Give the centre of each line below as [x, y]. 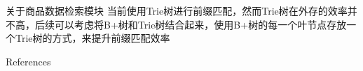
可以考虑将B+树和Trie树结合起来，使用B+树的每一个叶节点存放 [200, 24]
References [28, 61]
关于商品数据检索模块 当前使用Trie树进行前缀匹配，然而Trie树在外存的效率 [177, 10]
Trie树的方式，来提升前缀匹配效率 [93, 38]
